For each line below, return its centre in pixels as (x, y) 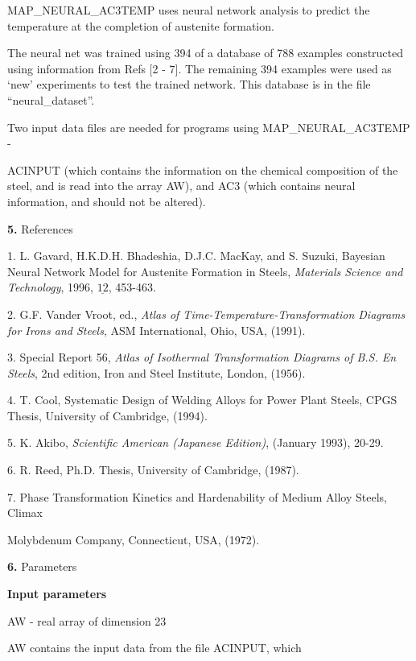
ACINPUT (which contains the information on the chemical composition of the (203, 169)
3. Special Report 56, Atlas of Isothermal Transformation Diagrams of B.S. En (202, 357)
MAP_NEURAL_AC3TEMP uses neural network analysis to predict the (189, 10)
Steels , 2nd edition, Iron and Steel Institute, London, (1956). (157, 372)
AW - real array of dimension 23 (87, 620)
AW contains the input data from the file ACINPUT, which (154, 648)
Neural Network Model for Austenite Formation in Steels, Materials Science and (205, 271)
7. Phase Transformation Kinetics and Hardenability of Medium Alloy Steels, (197, 496)
